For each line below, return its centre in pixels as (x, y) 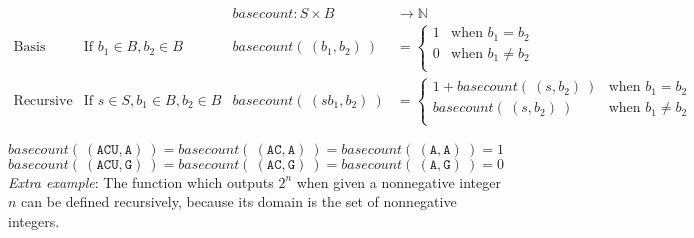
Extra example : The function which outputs (141, 181)
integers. (34, 220)
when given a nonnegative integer (398, 181)
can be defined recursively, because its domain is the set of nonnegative (239, 201)
